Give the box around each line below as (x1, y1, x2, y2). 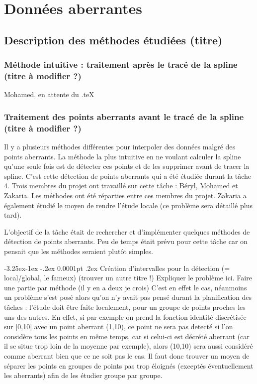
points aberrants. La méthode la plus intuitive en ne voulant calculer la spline (4, 151, 241, 161)
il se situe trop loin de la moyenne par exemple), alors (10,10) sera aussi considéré (4, 341, 253, 351)
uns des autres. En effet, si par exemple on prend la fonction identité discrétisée (4, 311, 247, 322)
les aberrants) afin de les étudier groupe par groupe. (4, 370, 163, 381)
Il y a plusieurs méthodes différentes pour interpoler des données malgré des (4, 141, 236, 152)
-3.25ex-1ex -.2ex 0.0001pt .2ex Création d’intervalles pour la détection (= (4, 262, 230, 273)
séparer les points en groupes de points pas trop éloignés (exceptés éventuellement (4, 360, 254, 371)
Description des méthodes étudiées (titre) (4, 32, 223, 47)
